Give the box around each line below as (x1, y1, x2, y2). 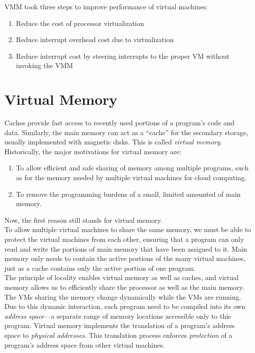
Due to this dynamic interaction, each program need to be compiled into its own (4, 301, 246, 311)
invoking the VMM (16, 60, 73, 71)
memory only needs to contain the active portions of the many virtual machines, (4, 253, 246, 263)
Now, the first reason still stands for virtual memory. (4, 214, 162, 225)
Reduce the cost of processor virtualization (16, 18, 144, 28)
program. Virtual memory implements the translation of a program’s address (4, 320, 235, 330)
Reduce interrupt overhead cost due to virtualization (16, 34, 174, 45)
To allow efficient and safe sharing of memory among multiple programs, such (16, 163, 249, 173)
